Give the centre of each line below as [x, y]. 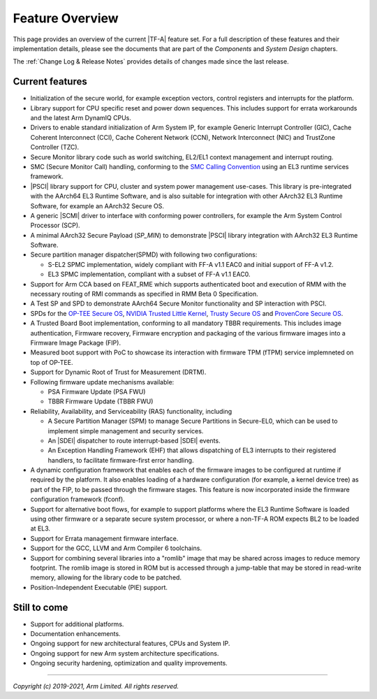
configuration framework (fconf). [77, 499]
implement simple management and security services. [126, 431]
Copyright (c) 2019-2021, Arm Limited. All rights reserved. [96, 686]
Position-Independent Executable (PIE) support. [99, 587]
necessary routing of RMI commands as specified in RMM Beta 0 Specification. [144, 294]
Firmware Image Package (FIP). [76, 343]
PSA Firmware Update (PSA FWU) [97, 391]
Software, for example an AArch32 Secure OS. [97, 206]
